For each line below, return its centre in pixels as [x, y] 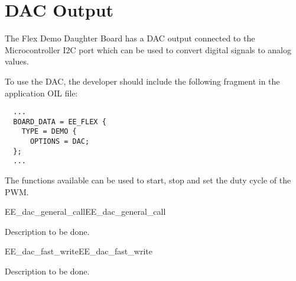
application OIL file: [41, 93]
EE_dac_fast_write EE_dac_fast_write [79, 251]
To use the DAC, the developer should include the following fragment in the [142, 81]
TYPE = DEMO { [49, 132]
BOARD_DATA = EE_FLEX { [60, 122]
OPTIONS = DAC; [60, 142]
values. [17, 61]
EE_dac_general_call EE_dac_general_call [85, 211]
